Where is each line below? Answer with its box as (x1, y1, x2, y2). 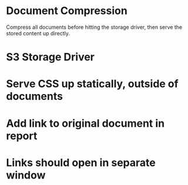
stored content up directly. (6, 29, 70, 36)
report (6, 129, 38, 142)
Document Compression (6, 4, 127, 18)
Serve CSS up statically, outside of (6, 78, 179, 90)
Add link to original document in (6, 116, 165, 130)
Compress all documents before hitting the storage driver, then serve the (6, 23, 183, 31)
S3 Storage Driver (6, 51, 95, 64)
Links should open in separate (6, 156, 156, 169)
